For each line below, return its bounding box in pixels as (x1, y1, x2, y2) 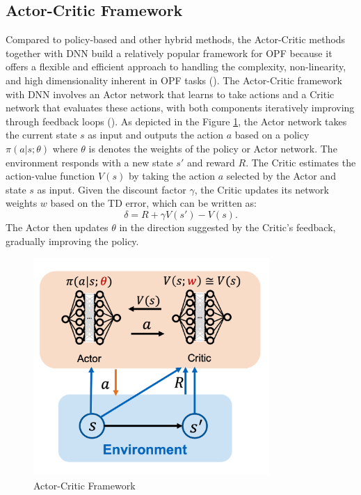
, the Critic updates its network (194, 182, 329, 196)
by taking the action (128, 168, 215, 183)
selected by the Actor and (226, 168, 336, 183)
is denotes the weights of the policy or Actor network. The (88, 141, 337, 155)
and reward (186, 155, 235, 169)
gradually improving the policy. (6, 233, 139, 248)
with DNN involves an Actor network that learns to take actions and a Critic (6, 86, 335, 101)
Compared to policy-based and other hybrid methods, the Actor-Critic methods (6, 32, 346, 47)
